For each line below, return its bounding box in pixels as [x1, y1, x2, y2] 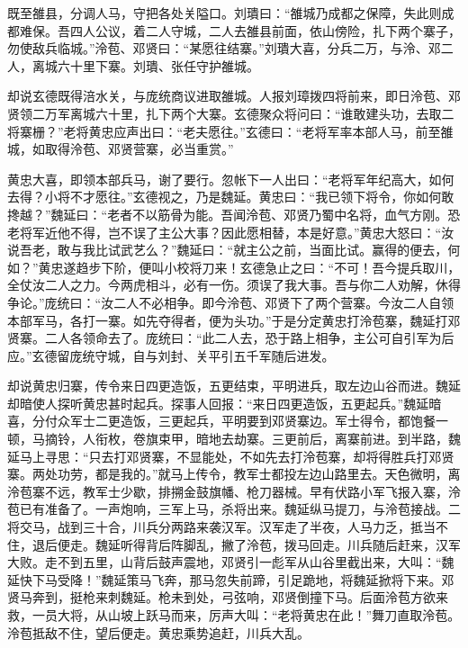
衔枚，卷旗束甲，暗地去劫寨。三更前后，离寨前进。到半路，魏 [94, 429, 461, 448]
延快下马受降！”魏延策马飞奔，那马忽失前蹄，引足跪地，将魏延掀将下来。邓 [7, 570, 454, 589]
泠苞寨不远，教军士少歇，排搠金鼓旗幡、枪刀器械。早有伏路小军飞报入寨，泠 [7, 481, 461, 500]
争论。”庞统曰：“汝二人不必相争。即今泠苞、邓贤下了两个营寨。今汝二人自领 [7, 292, 454, 311]
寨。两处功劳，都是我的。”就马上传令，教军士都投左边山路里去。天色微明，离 [7, 464, 461, 483]
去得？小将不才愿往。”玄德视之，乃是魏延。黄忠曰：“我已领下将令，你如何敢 [7, 187, 454, 206]
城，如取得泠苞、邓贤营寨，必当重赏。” [7, 139, 234, 158]
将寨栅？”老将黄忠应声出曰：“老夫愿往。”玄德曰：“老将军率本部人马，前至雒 [7, 121, 454, 140]
